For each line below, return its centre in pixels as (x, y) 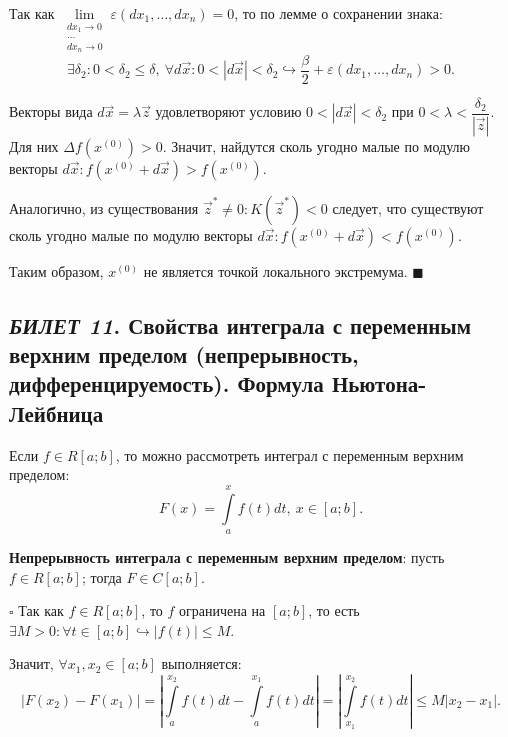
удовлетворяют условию (228, 111)
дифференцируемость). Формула (166, 383)
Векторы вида (51, 111)
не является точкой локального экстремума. (275, 270)
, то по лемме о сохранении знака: (338, 13)
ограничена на (222, 610)
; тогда (101, 576)
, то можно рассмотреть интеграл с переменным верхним (289, 454)
